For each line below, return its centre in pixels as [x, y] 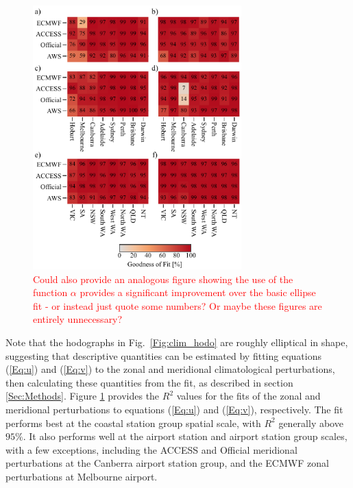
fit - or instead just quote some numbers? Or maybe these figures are [178, 305]
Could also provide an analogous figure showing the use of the [163, 279]
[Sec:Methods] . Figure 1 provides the [83, 396]
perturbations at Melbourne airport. [82, 476]
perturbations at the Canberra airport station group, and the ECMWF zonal [167, 463]
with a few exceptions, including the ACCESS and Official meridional [151, 449]
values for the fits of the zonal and [248, 396]
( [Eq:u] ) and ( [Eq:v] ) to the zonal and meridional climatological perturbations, [170, 369]
